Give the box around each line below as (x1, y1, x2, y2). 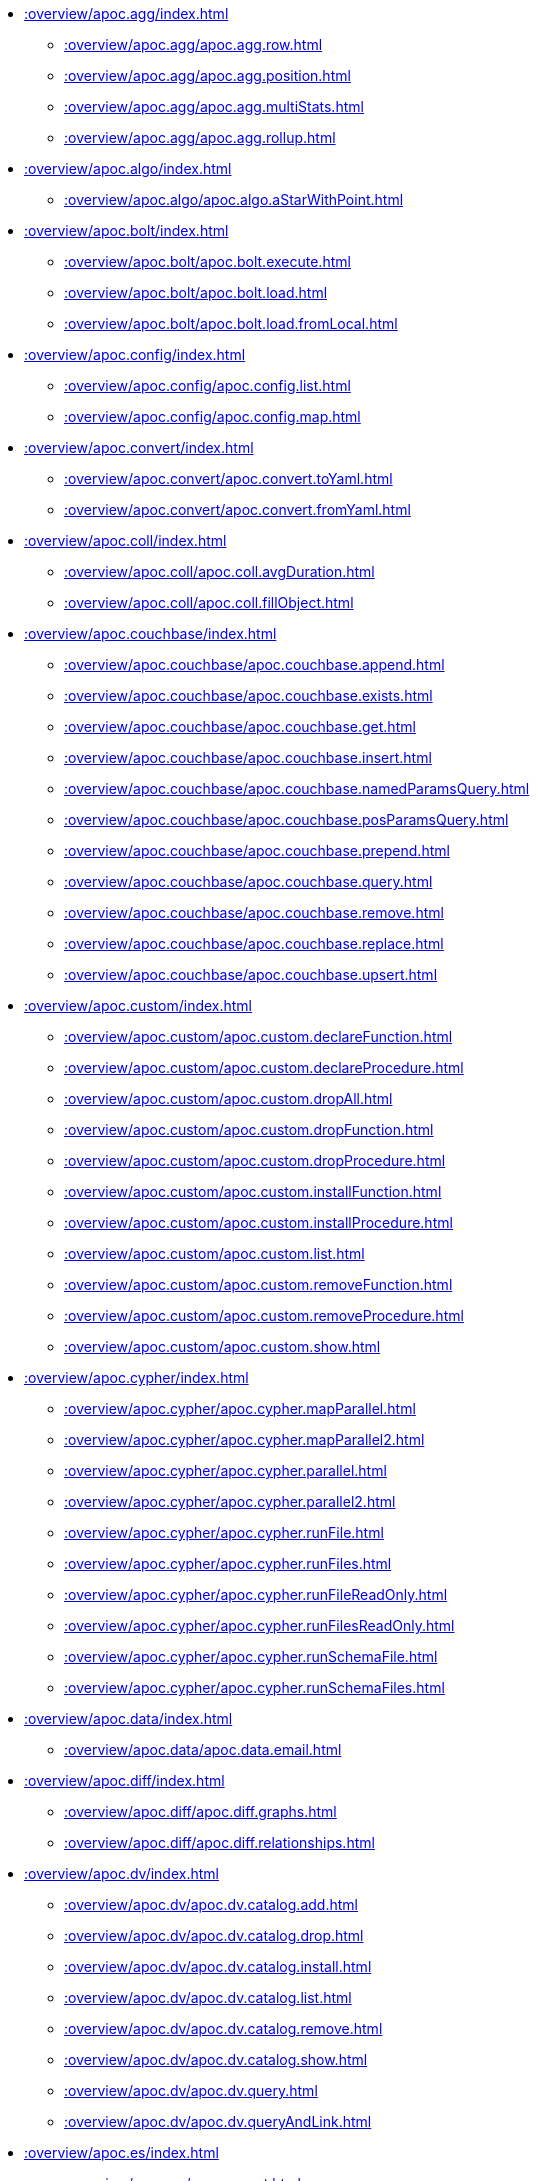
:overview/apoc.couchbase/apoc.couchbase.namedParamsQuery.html (64, 780, 530, 797)
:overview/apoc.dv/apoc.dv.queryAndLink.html (64, 2113, 372, 2130)
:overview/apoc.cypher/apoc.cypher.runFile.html (64, 1524, 384, 1541)
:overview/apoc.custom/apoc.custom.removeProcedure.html (64, 1307, 464, 1324)
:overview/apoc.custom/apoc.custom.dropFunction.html (64, 1121, 434, 1138)
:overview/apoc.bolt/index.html (24, 222, 229, 239)
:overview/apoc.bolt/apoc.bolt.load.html (64, 284, 328, 301)
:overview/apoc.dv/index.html (24, 1865, 219, 1882)
